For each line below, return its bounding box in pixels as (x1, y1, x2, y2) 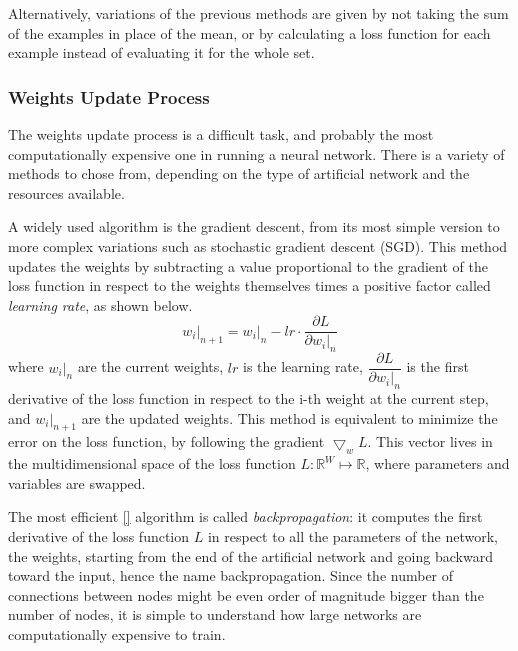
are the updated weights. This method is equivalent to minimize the (81, 407, 498, 428)
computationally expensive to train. (8, 624, 226, 644)
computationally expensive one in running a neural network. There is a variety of (8, 143, 505, 164)
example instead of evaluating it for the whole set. (8, 42, 315, 63)
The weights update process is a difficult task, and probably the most (8, 124, 434, 144)
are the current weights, (77, 356, 224, 377)
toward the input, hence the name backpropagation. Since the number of (8, 565, 454, 586)
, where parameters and (365, 453, 510, 474)
